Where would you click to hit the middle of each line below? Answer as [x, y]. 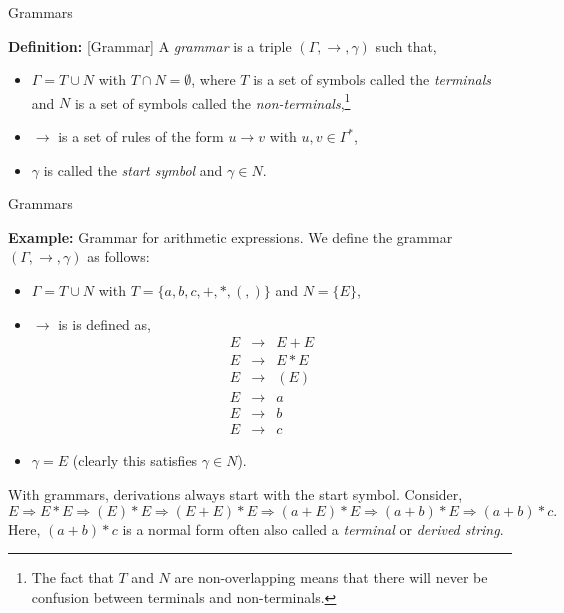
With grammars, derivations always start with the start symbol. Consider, [235, 493]
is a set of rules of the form [141, 136]
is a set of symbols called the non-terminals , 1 [212, 101]
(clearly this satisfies [135, 460]
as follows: [118, 256]
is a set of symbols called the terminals [372, 79]
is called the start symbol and [133, 169]
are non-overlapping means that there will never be [331, 577]
